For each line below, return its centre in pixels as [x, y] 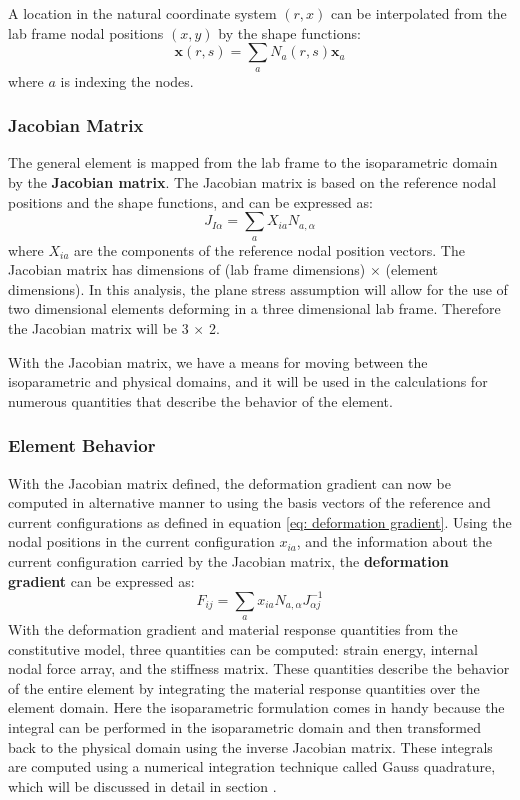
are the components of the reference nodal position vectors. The [269, 249]
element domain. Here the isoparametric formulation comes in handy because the [256, 707]
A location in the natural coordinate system [142, 13]
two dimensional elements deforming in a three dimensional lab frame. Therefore [254, 308]
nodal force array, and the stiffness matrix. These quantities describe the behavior [259, 668]
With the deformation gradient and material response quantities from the [233, 628]
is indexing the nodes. [127, 80]
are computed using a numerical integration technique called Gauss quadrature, [252, 766]
